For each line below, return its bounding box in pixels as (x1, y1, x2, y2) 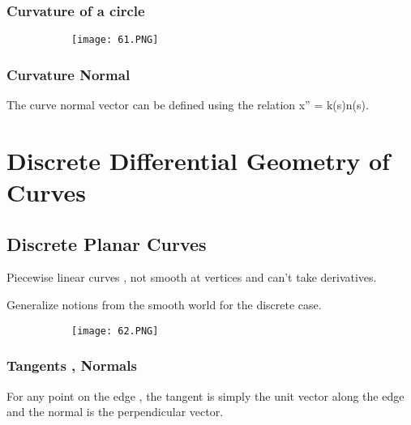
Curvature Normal (6, 64, 131, 84)
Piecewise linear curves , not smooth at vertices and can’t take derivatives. (6, 269, 377, 286)
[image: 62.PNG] (71, 325, 159, 337)
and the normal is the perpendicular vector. (6, 403, 224, 420)
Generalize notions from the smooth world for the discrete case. (6, 296, 322, 313)
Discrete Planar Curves (6, 231, 207, 256)
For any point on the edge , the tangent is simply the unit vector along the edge (6, 387, 405, 404)
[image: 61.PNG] (71, 34, 159, 46)
